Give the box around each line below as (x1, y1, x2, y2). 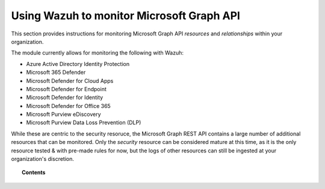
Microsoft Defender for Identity (26, 94, 104, 101)
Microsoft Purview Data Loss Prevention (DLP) (26, 119, 141, 126)
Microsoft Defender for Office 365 (26, 102, 111, 109)
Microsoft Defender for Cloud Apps (26, 77, 114, 84)
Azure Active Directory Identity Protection (26, 60, 129, 67)
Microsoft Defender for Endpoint (26, 85, 107, 92)
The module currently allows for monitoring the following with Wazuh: (11, 49, 184, 56)
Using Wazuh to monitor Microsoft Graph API (11, 9, 241, 22)
